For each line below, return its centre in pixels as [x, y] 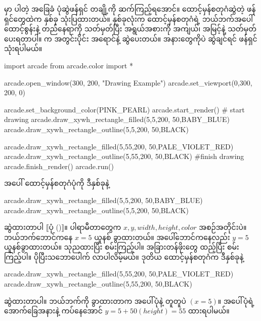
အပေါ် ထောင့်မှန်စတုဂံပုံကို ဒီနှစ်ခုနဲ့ [57, 183]
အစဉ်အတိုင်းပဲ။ [223, 227]
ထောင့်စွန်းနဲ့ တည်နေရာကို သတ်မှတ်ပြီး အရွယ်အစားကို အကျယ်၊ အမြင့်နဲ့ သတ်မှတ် [130, 29]
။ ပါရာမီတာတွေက [93, 227]
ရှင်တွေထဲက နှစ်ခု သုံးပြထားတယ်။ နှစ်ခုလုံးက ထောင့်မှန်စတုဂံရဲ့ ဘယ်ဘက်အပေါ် [128, 18]
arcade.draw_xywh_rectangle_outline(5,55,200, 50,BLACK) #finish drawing [124, 156]
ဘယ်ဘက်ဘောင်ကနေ [38, 237]
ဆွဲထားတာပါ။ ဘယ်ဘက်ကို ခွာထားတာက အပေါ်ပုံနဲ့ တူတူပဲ [95, 300]
